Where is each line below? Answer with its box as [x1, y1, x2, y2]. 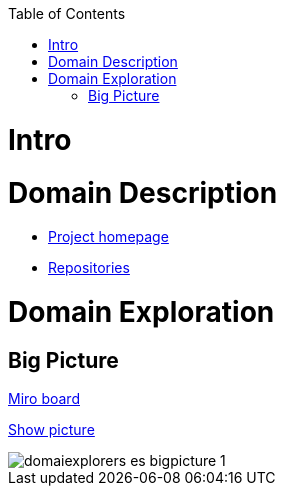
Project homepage [48, 228, 169, 246]
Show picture [8, 421, 95, 439]
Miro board [8, 390, 80, 408]
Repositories [48, 259, 130, 277]
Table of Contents [8, 5, 126, 22]
